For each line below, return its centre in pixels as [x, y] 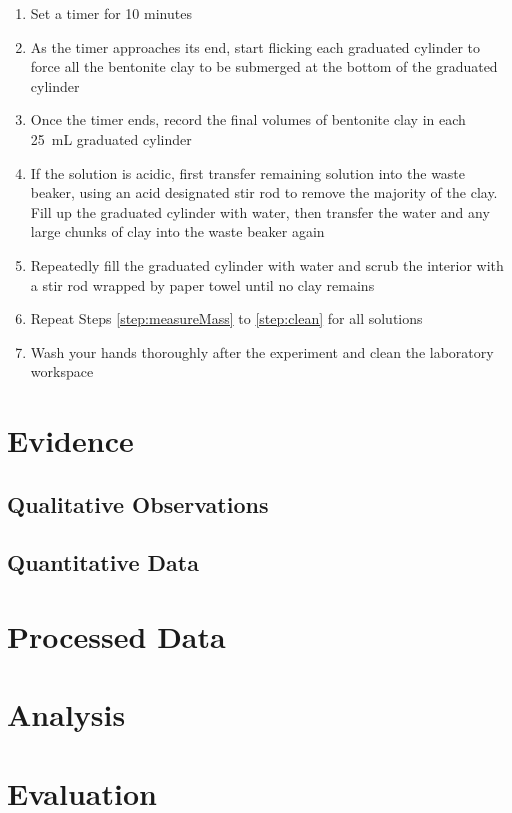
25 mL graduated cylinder [111, 138]
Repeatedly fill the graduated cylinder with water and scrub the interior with [267, 264]
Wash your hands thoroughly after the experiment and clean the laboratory [262, 351]
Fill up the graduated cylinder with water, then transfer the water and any [260, 211]
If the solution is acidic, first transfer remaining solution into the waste [248, 172]
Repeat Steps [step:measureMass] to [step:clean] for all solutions [226, 318]
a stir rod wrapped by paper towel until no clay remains [202, 284]
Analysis [66, 714]
